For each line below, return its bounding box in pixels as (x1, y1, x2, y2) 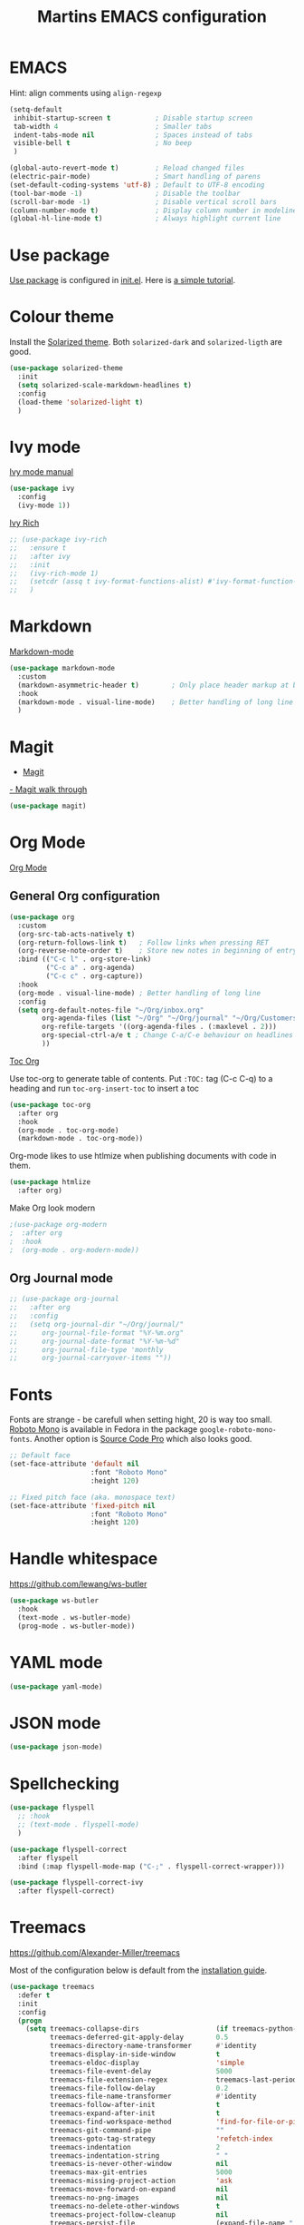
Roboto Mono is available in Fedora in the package (9, 1424, 198, 1435)
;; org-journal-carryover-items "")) (9, 1354, 172, 1363)
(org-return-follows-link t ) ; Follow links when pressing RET (17, 937, 270, 947)
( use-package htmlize (9, 1178, 91, 1187)
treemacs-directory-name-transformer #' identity (49, 2042, 257, 2051)
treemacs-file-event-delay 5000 (49, 2066, 233, 2075)
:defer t (17, 1990, 51, 2000)
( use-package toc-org (9, 1100, 91, 1109)
